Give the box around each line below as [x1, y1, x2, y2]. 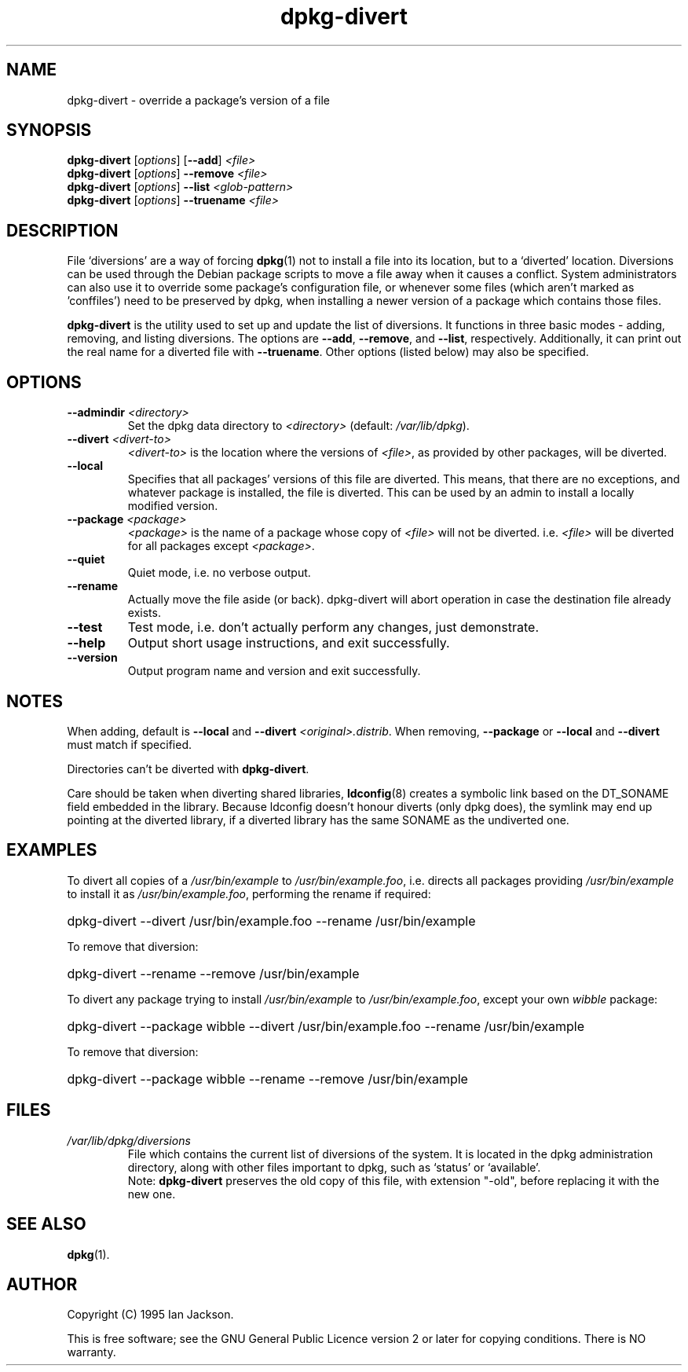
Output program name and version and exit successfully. [127, 664, 421, 678]
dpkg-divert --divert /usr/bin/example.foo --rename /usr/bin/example [67, 912, 476, 929]
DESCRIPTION [6, 220, 119, 240]
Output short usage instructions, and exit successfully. [127, 635, 450, 651]
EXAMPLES [6, 840, 97, 860]
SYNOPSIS [6, 120, 92, 141]
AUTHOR [6, 1274, 78, 1294]
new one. [127, 1187, 176, 1201]
